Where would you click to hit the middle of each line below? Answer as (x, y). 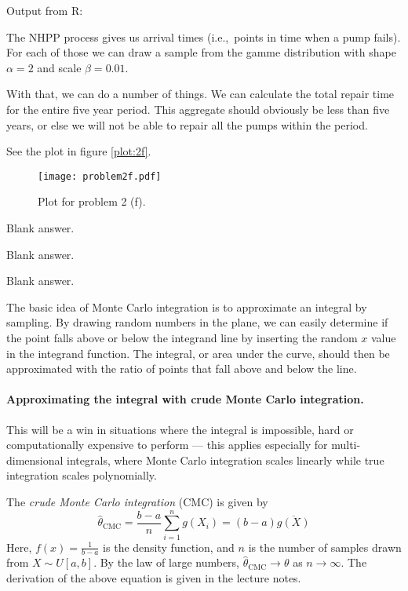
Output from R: (45, 10)
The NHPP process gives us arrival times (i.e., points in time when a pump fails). (204, 36)
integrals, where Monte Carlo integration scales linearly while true (226, 460)
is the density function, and (169, 547)
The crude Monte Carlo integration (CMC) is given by (137, 501)
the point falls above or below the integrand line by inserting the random (182, 337)
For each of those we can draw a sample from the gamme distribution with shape (201, 52)
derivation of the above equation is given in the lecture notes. (154, 578)
